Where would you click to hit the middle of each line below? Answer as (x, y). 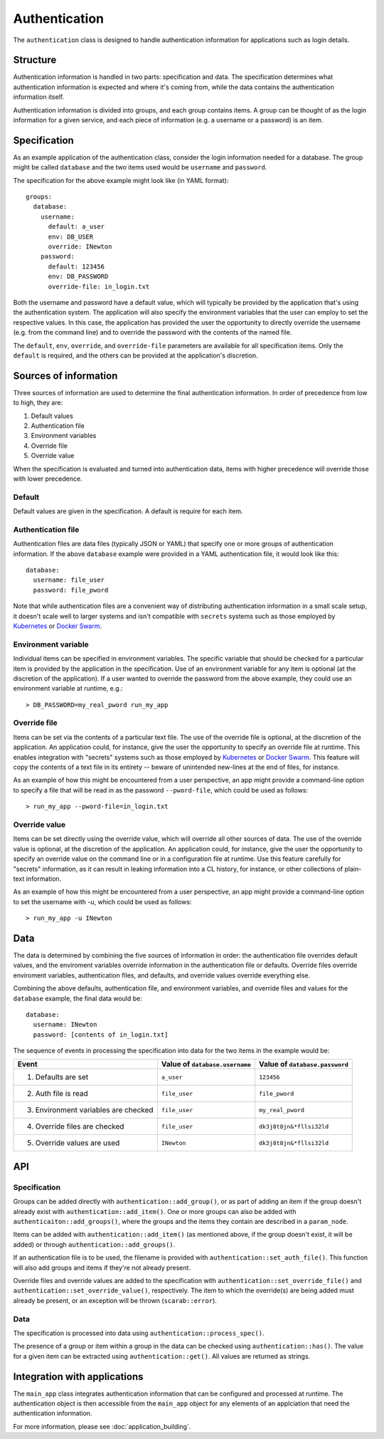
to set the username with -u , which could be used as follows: (102, 901)
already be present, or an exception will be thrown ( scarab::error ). (115, 1300)
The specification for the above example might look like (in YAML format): (121, 180)
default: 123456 (76, 266)
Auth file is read (62, 1094)
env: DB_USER (71, 236)
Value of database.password (303, 1064)
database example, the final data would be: (78, 998)
